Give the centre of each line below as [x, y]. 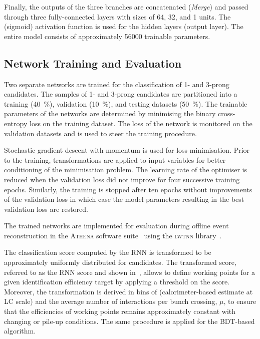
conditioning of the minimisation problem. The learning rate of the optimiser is [125, 170]
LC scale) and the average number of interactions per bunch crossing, [111, 301]
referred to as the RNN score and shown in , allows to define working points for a [129, 272]
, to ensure [240, 301]
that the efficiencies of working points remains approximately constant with [120, 311]
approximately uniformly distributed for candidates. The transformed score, [120, 262]
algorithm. [20, 331]
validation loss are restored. [46, 209]
